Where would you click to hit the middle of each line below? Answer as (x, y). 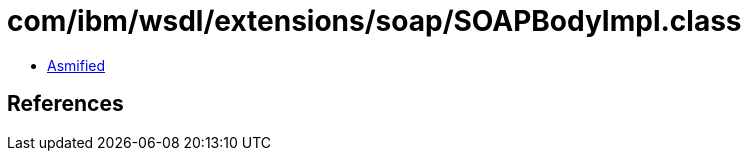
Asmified (76, 65)
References (65, 104)
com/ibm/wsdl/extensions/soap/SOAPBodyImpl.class (374, 21)
